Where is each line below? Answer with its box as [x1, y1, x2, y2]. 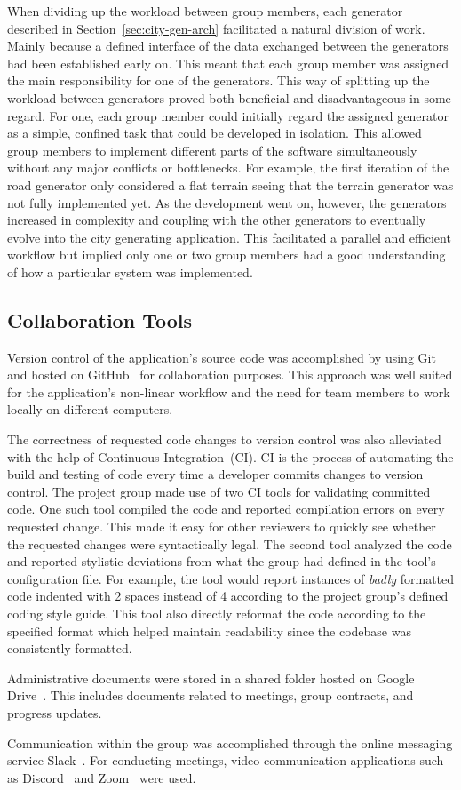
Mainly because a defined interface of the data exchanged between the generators [7, 36, 449, 55]
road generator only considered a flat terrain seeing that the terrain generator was [7, 175, 454, 194]
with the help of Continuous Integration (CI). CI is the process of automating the [7, 447, 454, 466]
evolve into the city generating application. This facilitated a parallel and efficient [7, 227, 451, 246]
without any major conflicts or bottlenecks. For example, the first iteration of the [7, 158, 449, 177]
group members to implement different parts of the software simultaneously [7, 140, 417, 159]
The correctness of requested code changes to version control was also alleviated [7, 430, 441, 449]
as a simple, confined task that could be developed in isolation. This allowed [7, 124, 422, 142]
